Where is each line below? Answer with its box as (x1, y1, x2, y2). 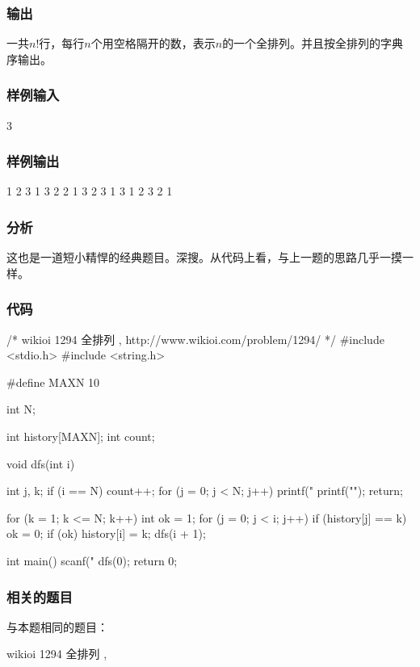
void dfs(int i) (6, 455, 75, 472)
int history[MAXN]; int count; (6, 428, 155, 445)
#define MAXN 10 (6, 373, 100, 390)
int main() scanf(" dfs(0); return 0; (6, 552, 178, 568)
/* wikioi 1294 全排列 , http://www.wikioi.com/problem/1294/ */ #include (6, 330, 384, 347)
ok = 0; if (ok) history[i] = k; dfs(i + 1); (6, 525, 206, 542)
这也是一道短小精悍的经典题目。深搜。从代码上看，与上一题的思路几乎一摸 (6, 249, 402, 266)
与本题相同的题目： (6, 618, 108, 635)
